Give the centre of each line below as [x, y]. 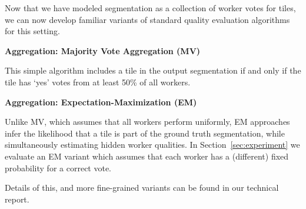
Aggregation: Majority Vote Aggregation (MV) [103, 50]
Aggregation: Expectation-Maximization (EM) [101, 102]
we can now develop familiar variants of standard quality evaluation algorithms [147, 19]
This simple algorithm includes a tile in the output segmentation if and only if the [153, 70]
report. [17, 199]
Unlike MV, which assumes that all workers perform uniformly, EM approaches [147, 122]
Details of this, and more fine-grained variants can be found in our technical [142, 188]
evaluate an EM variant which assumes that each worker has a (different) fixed [147, 156]
